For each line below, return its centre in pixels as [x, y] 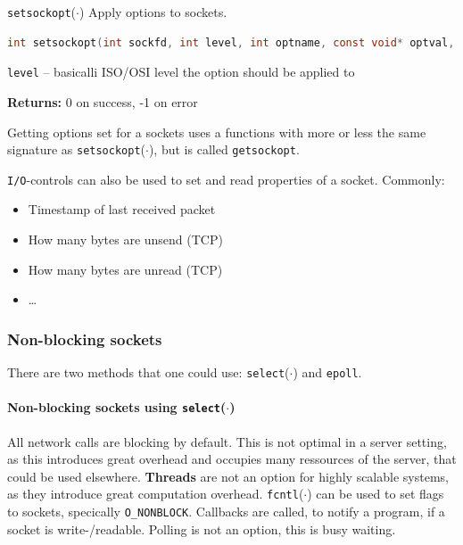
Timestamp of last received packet [122, 209]
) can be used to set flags [376, 494]
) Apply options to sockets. [153, 12]
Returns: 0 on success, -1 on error [103, 101]
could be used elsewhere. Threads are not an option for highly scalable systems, [228, 476]
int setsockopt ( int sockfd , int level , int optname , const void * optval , [231, 42]
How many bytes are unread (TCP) [125, 269]
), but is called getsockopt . [224, 149]
